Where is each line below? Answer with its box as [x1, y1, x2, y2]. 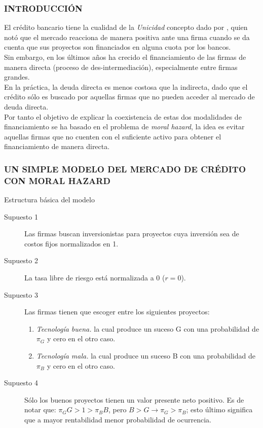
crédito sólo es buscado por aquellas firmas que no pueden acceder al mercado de [4, 91, 255, 102]
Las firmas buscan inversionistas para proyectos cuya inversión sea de [24, 228, 239, 239]
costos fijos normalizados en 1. [24, 238, 119, 248]
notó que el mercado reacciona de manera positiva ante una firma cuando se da [4, 31, 250, 42]
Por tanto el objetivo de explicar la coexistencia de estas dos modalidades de [4, 111, 242, 122]
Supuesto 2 [4, 255, 38, 266]
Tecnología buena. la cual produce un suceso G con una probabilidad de [36, 323, 259, 334]
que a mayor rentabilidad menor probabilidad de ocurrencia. [24, 414, 211, 424]
